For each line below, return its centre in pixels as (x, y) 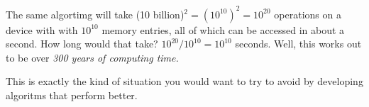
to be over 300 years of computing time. (92, 57)
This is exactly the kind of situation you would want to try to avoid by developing (184, 81)
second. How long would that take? (82, 44)
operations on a (308, 14)
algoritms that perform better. (72, 95)
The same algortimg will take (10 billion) (95, 14)
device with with (42, 29)
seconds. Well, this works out (298, 44)
